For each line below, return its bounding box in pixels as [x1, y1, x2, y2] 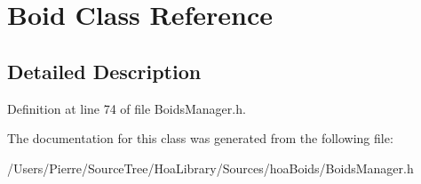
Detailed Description [7, 57, 202, 84]
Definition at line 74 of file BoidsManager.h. [7, 99, 246, 117]
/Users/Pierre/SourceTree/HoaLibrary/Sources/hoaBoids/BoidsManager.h [7, 158, 414, 177]
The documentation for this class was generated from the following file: [7, 129, 393, 148]
